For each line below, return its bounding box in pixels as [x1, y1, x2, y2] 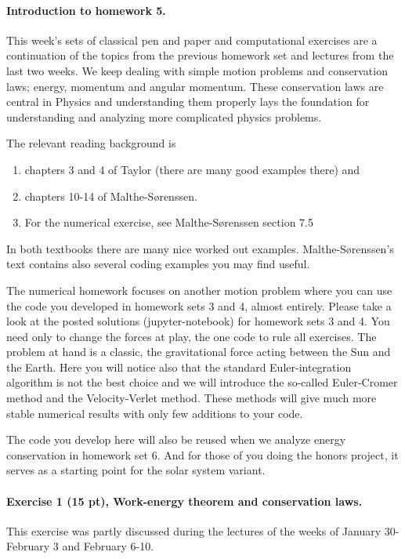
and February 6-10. [62, 538, 154, 554]
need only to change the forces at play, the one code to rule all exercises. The [6, 328, 377, 344]
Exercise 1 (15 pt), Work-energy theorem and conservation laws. [6, 492, 363, 509]
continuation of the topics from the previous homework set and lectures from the [6, 47, 394, 64]
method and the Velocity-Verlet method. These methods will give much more [6, 390, 377, 406]
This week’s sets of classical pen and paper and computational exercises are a [6, 31, 378, 48]
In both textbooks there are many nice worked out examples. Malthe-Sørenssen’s [6, 240, 394, 256]
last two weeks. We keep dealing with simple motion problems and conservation [6, 62, 388, 78]
